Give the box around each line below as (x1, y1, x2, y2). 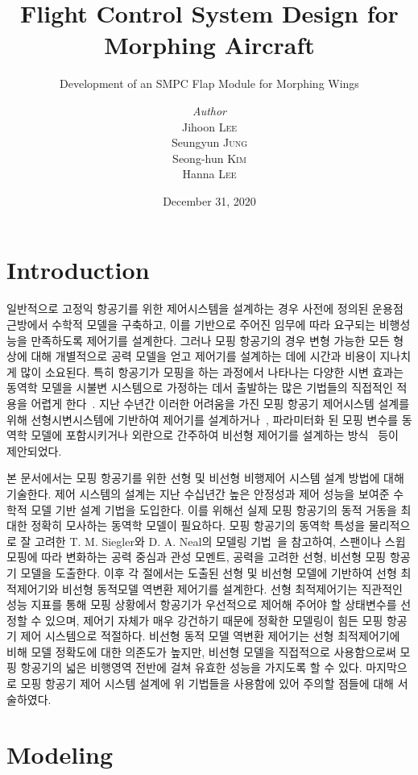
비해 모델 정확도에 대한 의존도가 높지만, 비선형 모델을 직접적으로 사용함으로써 (6, 643, 396, 660)
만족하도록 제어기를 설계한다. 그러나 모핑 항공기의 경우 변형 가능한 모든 (31, 331, 390, 348)
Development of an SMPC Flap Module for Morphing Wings (60, 75, 359, 92)
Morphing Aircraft (104, 28, 315, 61)
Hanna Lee (182, 165, 237, 182)
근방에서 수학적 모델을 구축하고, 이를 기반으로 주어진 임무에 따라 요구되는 (6, 316, 376, 332)
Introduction (6, 253, 150, 286)
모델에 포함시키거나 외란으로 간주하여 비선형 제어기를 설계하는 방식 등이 (31, 427, 399, 444)
